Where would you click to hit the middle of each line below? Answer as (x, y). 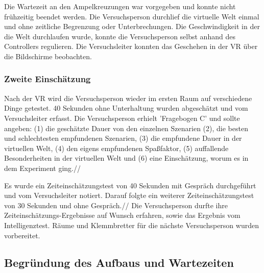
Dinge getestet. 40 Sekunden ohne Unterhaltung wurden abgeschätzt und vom (126, 108)
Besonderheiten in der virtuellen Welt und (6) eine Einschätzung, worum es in (126, 158)
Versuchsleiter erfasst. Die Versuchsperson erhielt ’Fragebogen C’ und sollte (122, 118)
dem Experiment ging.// (42, 168)
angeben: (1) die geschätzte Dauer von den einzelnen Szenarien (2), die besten (126, 128)
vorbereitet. (22, 235)
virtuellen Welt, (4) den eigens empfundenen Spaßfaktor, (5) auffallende (116, 148)
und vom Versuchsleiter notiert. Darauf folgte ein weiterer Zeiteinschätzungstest (129, 195)
